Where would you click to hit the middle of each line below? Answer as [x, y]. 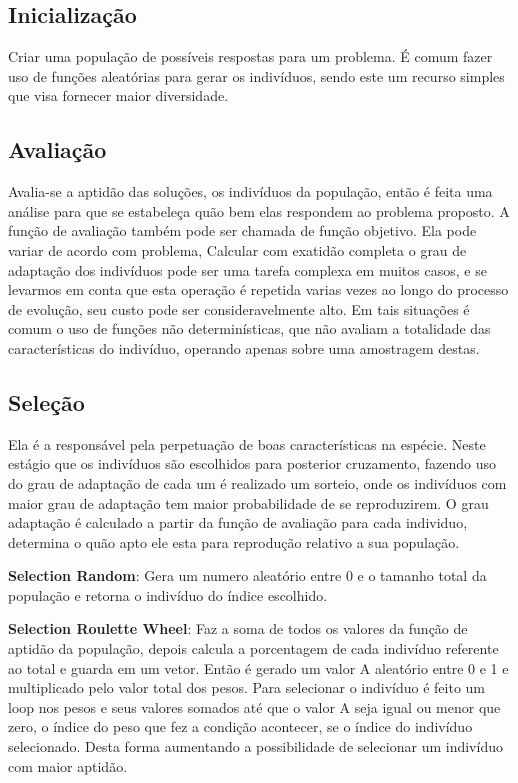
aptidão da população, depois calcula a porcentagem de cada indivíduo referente [253, 648]
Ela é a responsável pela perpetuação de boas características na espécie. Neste [247, 443]
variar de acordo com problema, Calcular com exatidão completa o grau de [237, 249]
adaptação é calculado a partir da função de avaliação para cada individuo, [238, 522]
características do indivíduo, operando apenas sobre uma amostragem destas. [244, 347]
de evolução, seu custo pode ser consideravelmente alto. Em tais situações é [239, 308]
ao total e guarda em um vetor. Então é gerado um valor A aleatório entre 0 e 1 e [258, 667]
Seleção [46, 401]
